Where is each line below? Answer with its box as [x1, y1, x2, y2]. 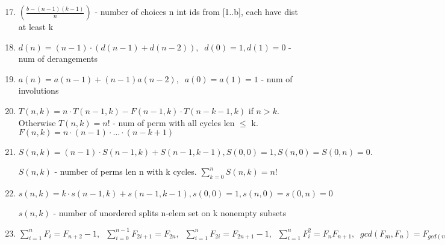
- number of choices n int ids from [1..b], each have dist [95, 5, 298, 17]
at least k [18, 20, 54, 32]
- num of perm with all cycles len [113, 116, 235, 129]
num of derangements [18, 52, 98, 65]
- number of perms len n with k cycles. [54, 165, 197, 178]
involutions [18, 84, 59, 97]
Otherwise [18, 116, 56, 129]
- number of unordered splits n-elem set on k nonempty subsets [53, 206, 287, 219]
